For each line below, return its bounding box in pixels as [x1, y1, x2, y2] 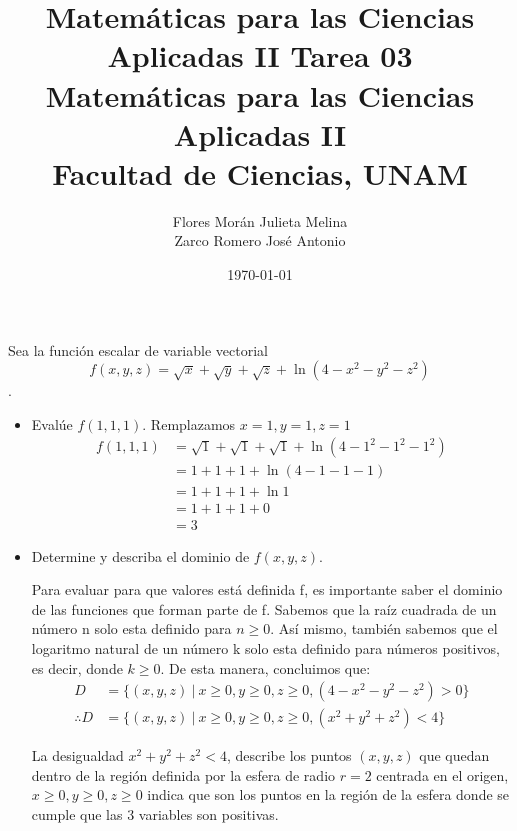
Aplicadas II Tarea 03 [107, 35, 413, 76]
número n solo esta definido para [31, 618, 232, 639]
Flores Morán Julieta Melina [172, 210, 348, 231]
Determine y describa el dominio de [31, 545, 250, 566]
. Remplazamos [142, 413, 236, 434]
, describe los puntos [226, 745, 352, 766]
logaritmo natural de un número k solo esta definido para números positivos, [31, 637, 500, 658]
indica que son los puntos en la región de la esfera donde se [147, 784, 510, 805]
